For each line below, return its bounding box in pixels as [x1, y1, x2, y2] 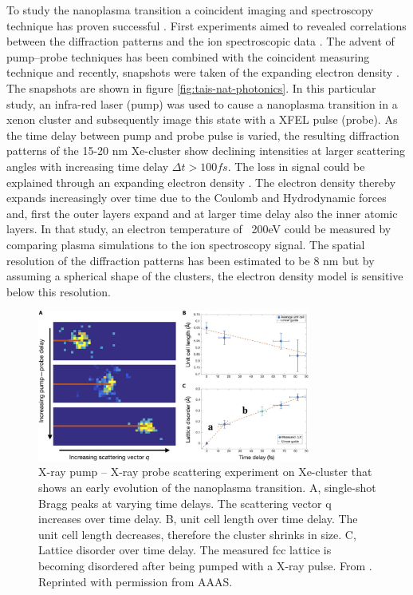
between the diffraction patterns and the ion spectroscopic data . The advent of [6, 33, 395, 50]
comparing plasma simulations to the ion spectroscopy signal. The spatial [6, 236, 365, 252]
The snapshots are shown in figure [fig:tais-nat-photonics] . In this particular [6, 79, 376, 96]
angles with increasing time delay [6, 157, 169, 174]
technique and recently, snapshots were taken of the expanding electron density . [6, 64, 399, 81]
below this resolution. [6, 283, 111, 299]
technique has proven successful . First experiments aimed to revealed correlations [6, 17, 407, 34]
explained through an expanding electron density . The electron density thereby [6, 173, 396, 190]
